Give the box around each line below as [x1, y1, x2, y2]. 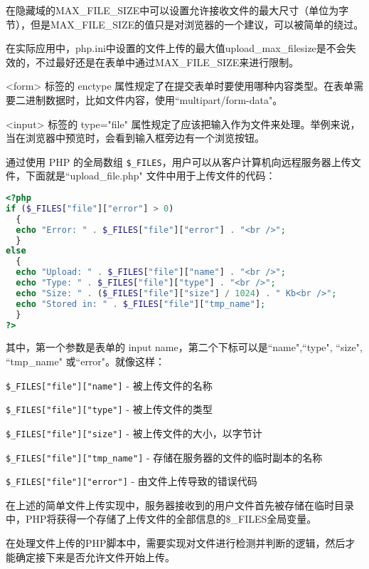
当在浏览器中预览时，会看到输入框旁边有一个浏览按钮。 [6, 130, 264, 145]
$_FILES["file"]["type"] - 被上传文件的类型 [6, 402, 213, 417]
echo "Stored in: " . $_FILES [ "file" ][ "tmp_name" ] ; [16, 298, 266, 309]
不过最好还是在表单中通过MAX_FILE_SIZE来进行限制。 [35, 54, 299, 69]
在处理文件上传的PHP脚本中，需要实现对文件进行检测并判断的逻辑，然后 [6, 536, 346, 550]
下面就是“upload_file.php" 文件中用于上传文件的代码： [25, 168, 276, 183]
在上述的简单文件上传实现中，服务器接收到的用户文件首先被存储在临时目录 [6, 497, 354, 512]
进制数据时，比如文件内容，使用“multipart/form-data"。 [25, 92, 283, 107]
